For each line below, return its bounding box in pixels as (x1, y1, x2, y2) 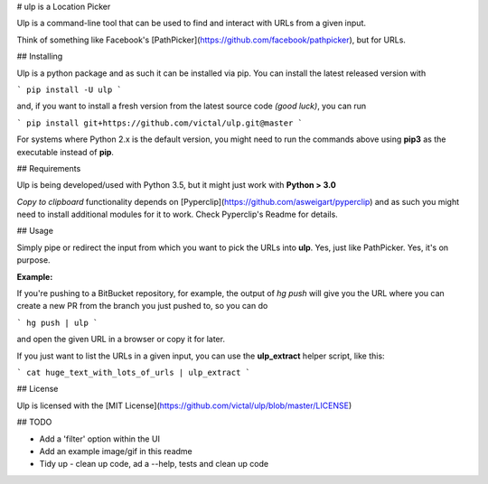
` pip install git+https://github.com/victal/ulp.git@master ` (16, 117, 303, 128)
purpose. (16, 255, 51, 265)
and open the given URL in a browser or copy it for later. (16, 334, 226, 345)
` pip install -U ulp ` (16, 84, 122, 95)
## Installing (16, 51, 63, 62)
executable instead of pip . (16, 146, 115, 157)
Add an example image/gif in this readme (39, 445, 193, 456)
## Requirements (16, 163, 81, 173)
